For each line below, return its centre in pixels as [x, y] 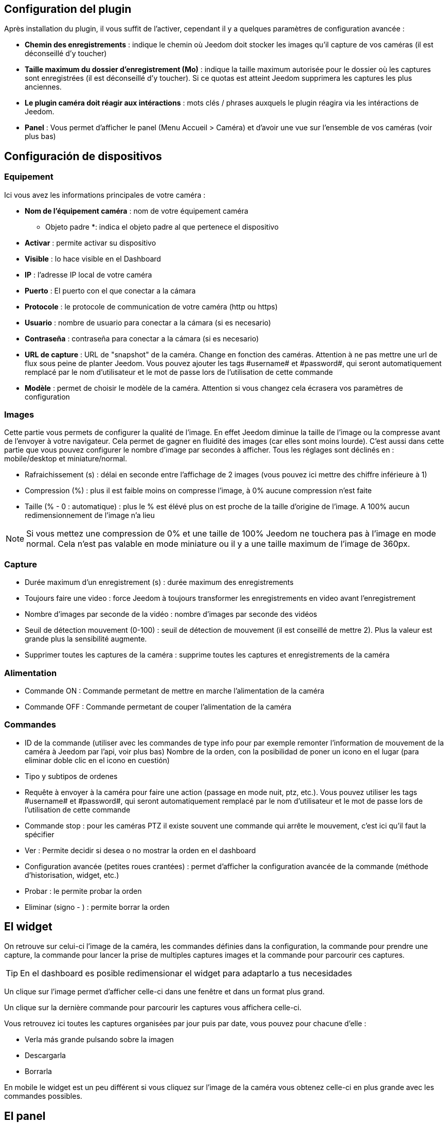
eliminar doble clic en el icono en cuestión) [97, 760]
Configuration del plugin [68, 9]
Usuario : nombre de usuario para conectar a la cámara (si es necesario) [148, 322]
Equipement [29, 177]
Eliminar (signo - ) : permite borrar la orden [97, 907]
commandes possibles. [43, 1096]
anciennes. [43, 87]
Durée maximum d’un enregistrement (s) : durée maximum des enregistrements [159, 582]
